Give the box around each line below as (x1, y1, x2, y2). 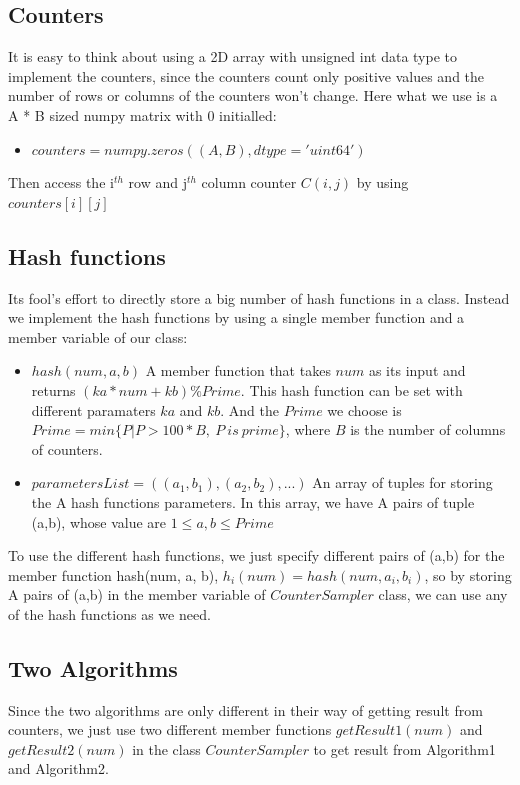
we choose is (327, 399, 402, 420)
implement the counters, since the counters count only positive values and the (8, 65, 485, 86)
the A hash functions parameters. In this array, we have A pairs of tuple (31, 491, 475, 512)
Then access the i (8, 172, 114, 193)
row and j (128, 172, 187, 193)
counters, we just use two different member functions (8, 719, 332, 740)
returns (31, 379, 76, 400)
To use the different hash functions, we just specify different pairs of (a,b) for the (8, 545, 505, 566)
